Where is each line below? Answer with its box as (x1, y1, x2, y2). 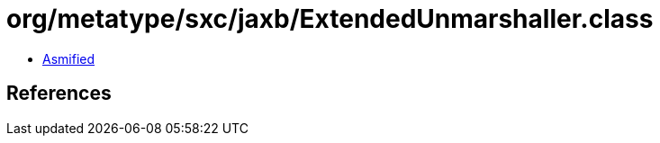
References (6, 82, 112, 105)
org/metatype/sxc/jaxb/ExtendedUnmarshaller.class (6, 4, 654, 34)
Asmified (42, 50, 95, 67)
